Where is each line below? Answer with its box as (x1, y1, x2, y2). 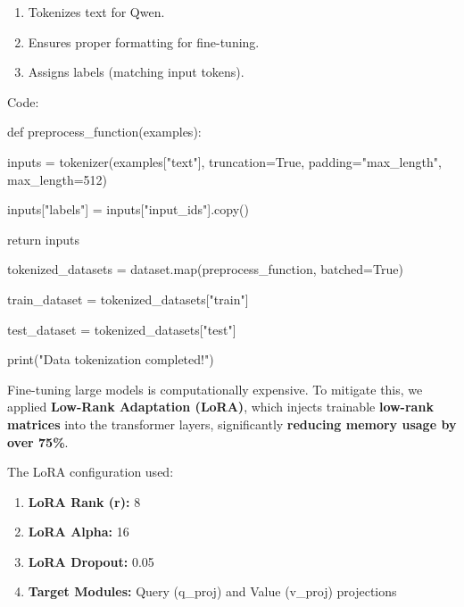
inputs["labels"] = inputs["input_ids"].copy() (7, 200, 249, 219)
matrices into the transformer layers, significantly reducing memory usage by (7, 414, 457, 433)
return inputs (7, 229, 80, 248)
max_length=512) (7, 170, 108, 188)
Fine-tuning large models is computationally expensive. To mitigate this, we (7, 379, 423, 398)
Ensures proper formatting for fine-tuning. (28, 32, 260, 51)
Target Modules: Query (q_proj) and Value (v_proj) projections (28, 582, 397, 601)
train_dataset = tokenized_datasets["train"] (7, 289, 249, 308)
